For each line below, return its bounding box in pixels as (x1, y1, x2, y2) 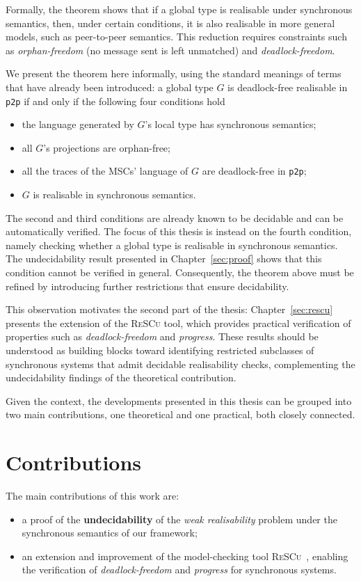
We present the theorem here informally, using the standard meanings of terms (6, 66, 342, 81)
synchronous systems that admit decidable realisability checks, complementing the (6, 356, 355, 371)
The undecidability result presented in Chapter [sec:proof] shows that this (6, 251, 322, 266)
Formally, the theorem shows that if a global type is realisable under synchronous (6, 2, 353, 16)
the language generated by (22, 117, 134, 132)
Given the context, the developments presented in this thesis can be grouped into (6, 393, 352, 408)
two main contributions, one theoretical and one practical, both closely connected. (6, 407, 355, 422)
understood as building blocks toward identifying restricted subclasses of (6, 343, 314, 357)
